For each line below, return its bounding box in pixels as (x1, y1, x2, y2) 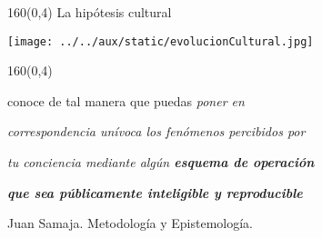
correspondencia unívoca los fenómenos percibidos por (7, 122, 306, 141)
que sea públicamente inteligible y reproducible (7, 183, 303, 202)
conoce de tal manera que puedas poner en (7, 91, 245, 110)
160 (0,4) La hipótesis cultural (7, 3, 172, 21)
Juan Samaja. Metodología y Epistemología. (7, 213, 254, 233)
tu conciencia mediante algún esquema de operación (7, 153, 315, 172)
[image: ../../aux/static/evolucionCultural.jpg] (7, 35, 314, 48)
